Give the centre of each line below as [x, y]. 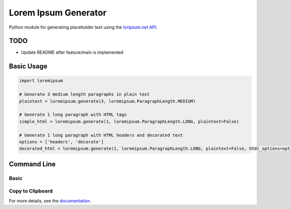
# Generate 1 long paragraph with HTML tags [73, 115]
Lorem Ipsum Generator [58, 13]
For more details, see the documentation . [50, 201]
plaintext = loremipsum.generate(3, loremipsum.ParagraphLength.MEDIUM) [107, 101]
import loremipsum [41, 81]
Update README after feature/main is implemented [72, 52]
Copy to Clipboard [31, 191]
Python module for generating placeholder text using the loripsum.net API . [83, 27]
